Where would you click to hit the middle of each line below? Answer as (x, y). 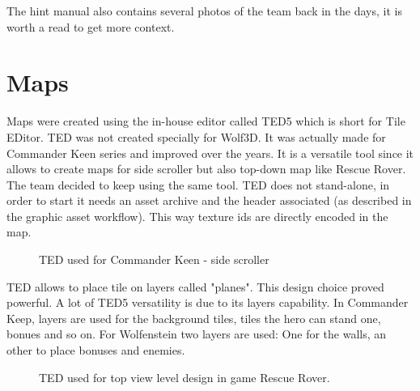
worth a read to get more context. (91, 26)
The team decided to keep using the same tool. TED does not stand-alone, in (198, 184)
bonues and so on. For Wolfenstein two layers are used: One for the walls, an (197, 334)
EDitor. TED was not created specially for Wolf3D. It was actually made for (196, 136)
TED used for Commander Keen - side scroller (154, 259)
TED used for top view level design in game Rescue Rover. (185, 377)
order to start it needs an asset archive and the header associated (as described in (209, 200)
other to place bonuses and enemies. (96, 350)
